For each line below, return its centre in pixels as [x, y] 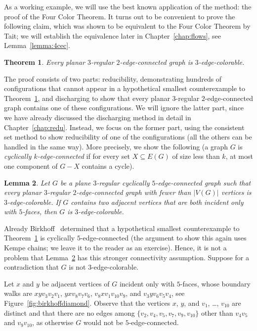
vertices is [236, 192]
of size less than [196, 156]
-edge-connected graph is [156, 62]
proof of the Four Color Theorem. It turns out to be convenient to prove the [120, 16]
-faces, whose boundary [215, 283]
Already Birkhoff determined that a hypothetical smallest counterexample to [122, 228]
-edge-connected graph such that [203, 182]
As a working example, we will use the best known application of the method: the [128, 6]
